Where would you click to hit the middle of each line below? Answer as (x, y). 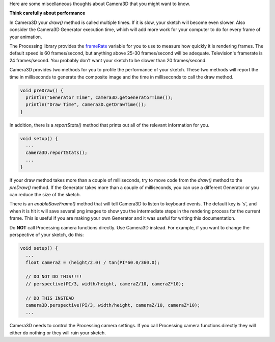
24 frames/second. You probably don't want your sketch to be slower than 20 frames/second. (108, 60)
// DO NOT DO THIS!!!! (54, 277)
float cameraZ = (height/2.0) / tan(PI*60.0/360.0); (93, 262)
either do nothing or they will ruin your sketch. (58, 333)
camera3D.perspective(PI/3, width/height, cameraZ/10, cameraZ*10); (113, 305)
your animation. (26, 37)
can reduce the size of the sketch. (45, 194)
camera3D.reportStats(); (57, 153)
